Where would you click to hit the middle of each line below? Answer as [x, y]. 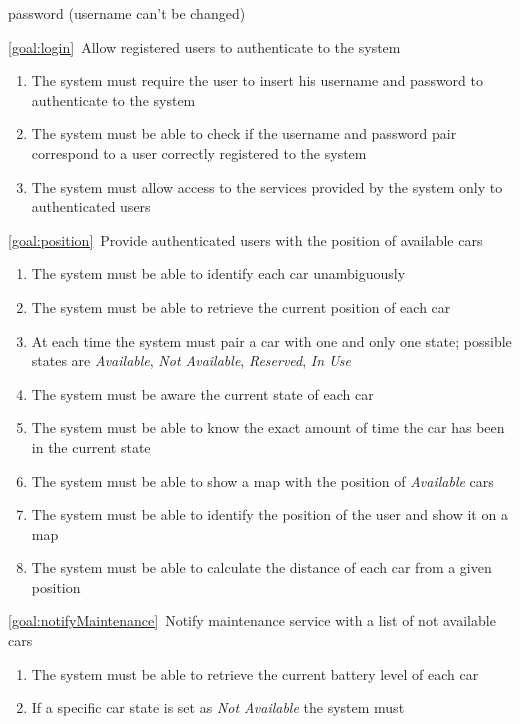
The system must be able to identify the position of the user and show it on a [269, 514]
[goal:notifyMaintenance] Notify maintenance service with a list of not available [252, 620]
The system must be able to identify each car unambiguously [218, 273]
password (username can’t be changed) [127, 13]
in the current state [91, 446]
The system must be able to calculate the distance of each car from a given [261, 567]
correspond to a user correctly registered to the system [199, 152]
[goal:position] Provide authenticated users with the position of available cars [245, 239]
